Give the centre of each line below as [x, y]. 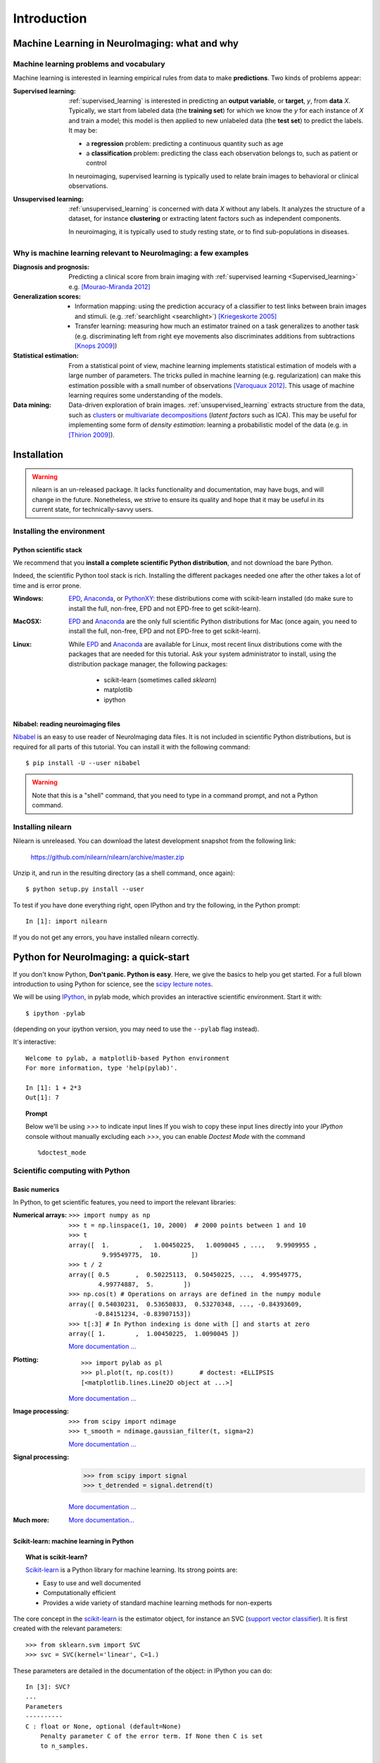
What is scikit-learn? [57, 1557]
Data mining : [32, 405]
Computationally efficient [80, 1593]
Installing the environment [59, 531]
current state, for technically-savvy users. [93, 510]
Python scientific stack [47, 549]
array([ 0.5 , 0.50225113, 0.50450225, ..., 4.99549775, [185, 1274]
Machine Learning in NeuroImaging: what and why [126, 43]
